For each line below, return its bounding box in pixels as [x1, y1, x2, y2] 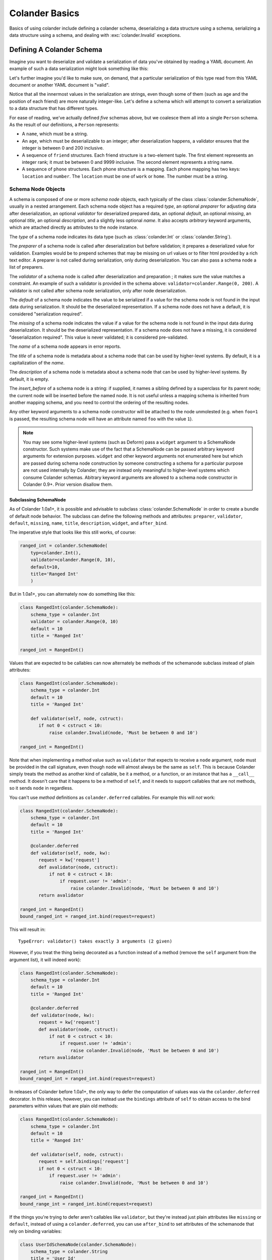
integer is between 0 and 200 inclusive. [22, 145, 104, 151]
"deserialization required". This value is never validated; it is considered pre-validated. [9, 334, 188, 340]
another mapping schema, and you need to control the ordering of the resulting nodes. [9, 400, 189, 405]
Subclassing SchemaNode [9, 496, 66, 502]
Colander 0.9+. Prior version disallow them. [23, 481, 113, 487]
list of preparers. [9, 264, 44, 270]
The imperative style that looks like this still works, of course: [9, 529, 136, 535]
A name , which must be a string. [22, 131, 88, 137]
